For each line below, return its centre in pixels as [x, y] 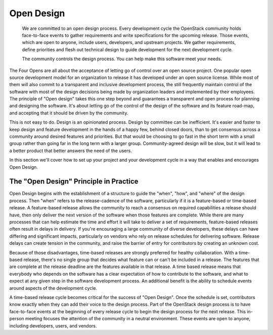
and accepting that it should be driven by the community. [69, 113]
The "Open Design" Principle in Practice [74, 182]
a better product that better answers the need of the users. [71, 151]
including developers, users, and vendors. [53, 326]
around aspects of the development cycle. [53, 288]
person [17, 319]
